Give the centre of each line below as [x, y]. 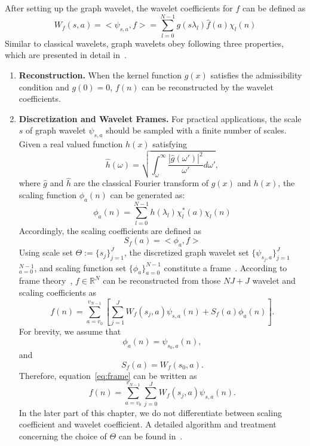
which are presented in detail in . [66, 55]
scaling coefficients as [58, 292]
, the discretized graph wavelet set [187, 252]
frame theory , [46, 280]
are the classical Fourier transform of [141, 183]
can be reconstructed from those [162, 280]
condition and [44, 87]
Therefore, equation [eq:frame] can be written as [108, 375]
